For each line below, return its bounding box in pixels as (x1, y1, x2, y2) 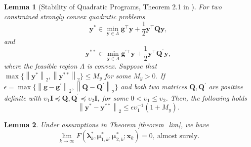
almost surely (157, 133, 198, 140)
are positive (209, 81, 243, 92)
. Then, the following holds (166, 92, 247, 103)
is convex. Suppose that (86, 61, 157, 71)
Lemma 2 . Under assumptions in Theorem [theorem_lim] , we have (4, 119, 209, 130)
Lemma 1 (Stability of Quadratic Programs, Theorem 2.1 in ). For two (4, 1, 222, 11)
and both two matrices (120, 81, 187, 92)
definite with (4, 92, 42, 103)
